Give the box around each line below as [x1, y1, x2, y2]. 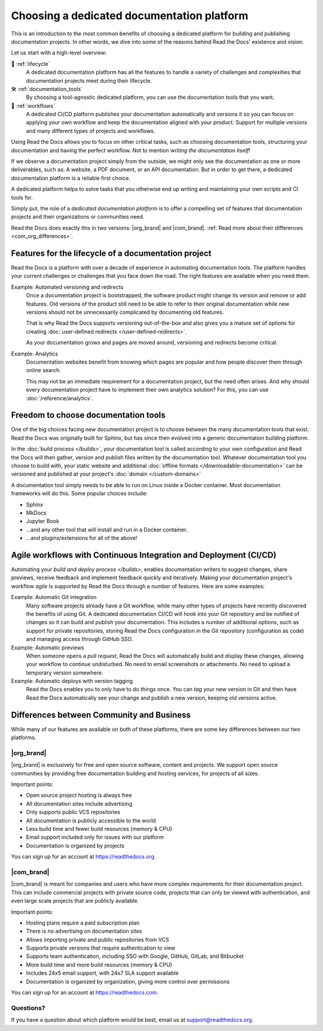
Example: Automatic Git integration [11, 594, 97, 601]
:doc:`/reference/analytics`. [26, 394, 93, 401]
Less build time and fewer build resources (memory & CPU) [26, 826, 173, 833]
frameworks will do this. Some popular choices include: [11, 490, 148, 497]
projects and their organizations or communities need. [11, 213, 145, 220]
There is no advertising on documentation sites [26, 927, 142, 935]
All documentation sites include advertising [26, 800, 133, 807]
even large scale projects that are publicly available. [11, 897, 139, 905]
